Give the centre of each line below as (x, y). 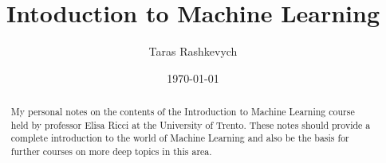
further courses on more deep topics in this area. (111, 151)
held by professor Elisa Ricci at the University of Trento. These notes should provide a (191, 124)
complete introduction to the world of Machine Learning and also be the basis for (180, 138)
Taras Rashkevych (193, 51)
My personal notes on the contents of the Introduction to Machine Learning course (183, 112)
